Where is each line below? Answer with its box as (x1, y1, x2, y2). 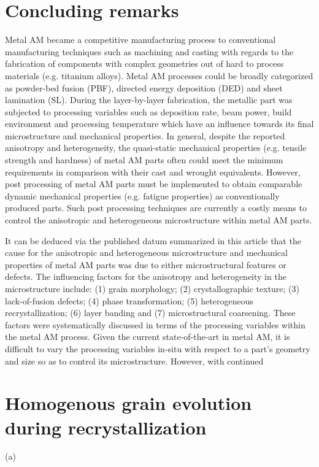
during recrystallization (5, 414, 207, 439)
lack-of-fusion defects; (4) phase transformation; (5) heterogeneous (5, 294, 253, 307)
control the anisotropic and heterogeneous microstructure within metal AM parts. (5, 214, 312, 226)
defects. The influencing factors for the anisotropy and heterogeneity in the (5, 270, 286, 283)
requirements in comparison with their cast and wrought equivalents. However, (5, 165, 301, 178)
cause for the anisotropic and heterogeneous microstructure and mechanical (5, 246, 288, 259)
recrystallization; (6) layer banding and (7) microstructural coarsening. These (5, 306, 296, 319)
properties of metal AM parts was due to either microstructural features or (5, 258, 286, 271)
